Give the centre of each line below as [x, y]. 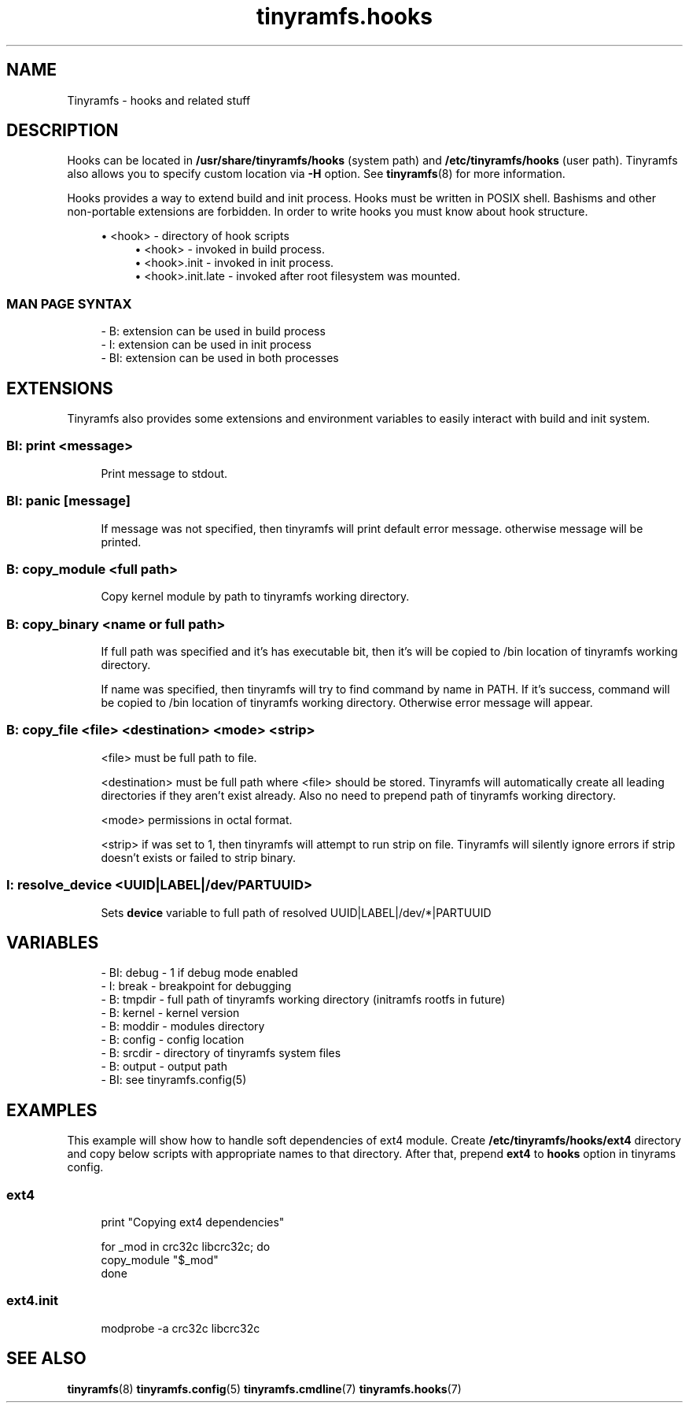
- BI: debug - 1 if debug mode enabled [199, 973]
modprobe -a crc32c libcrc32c [181, 1328]
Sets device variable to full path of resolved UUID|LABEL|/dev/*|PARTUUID [296, 912]
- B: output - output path [164, 1067]
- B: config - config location [173, 1040]
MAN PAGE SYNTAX [69, 303]
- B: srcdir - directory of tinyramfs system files [221, 1053]
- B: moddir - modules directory [183, 1026]
